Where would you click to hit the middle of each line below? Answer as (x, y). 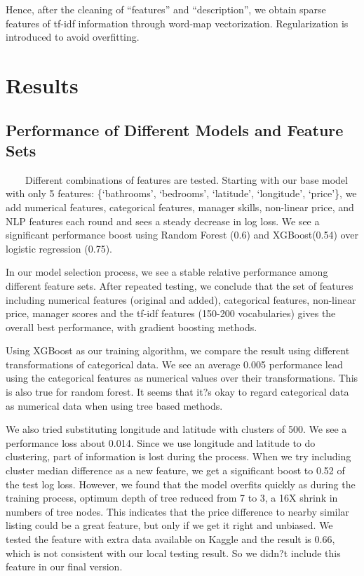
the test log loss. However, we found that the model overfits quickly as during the (181, 484)
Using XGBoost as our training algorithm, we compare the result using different (178, 350)
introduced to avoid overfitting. (73, 37)
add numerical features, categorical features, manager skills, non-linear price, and (180, 207)
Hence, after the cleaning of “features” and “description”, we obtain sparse (166, 9)
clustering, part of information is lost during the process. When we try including (178, 456)
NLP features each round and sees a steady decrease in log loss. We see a (163, 221)
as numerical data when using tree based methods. (114, 405)
